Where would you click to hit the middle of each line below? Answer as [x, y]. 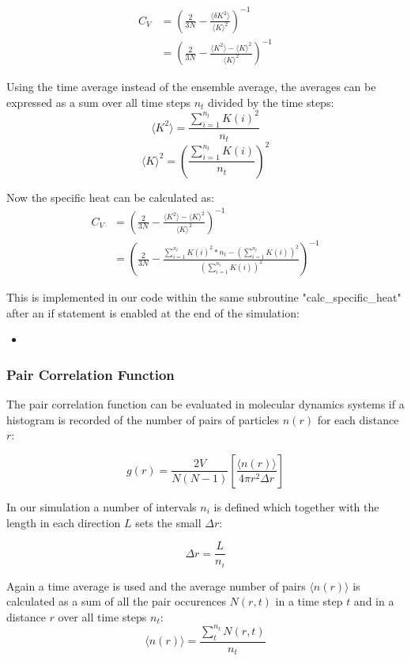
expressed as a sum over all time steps [99, 102]
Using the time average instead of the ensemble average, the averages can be [191, 87]
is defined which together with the [296, 506]
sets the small [168, 522]
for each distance [358, 419]
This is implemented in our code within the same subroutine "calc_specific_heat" [204, 297]
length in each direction [64, 522]
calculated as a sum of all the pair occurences [116, 601]
